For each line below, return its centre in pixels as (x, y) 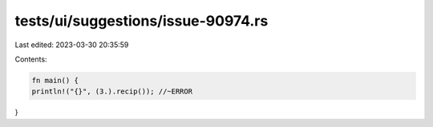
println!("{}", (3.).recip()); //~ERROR (112, 91)
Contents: (31, 59)
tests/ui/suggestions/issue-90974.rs (142, 21)
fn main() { (55, 80)
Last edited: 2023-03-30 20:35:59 (72, 45)
